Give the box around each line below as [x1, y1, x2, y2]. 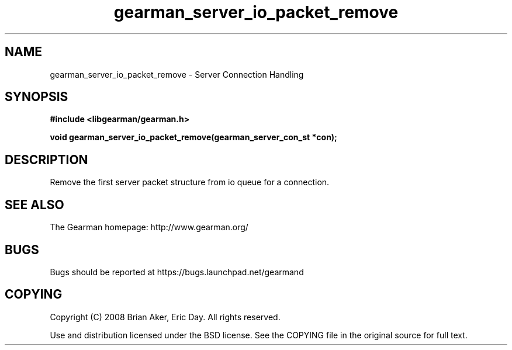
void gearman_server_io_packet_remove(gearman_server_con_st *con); [50, 132, 337, 143]
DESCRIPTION [5, 152, 88, 167]
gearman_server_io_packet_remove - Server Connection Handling [50, 69, 304, 79]
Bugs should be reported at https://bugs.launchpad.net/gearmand [50, 266, 304, 277]
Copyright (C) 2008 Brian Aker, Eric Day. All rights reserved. [50, 311, 281, 322]
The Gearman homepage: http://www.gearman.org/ [50, 222, 248, 233]
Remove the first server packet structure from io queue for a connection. [50, 177, 330, 188]
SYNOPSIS [5, 89, 68, 105]
